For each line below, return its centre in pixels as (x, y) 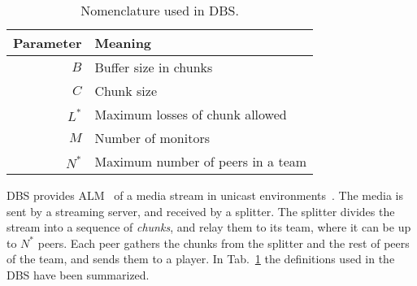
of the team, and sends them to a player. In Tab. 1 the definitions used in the (201, 259)
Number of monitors (152, 138)
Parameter (48, 43)
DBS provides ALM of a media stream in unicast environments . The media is (205, 195)
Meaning (123, 43)
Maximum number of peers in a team (201, 161)
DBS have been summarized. (78, 274)
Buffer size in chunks (154, 67)
